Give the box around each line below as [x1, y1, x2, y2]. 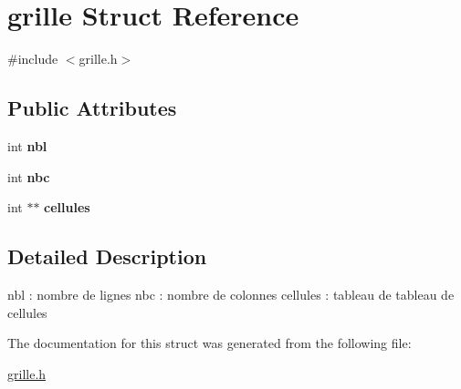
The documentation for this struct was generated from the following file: [7, 333, 412, 353]
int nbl [7, 136, 47, 155]
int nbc [7, 167, 50, 186]
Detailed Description [7, 242, 207, 271]
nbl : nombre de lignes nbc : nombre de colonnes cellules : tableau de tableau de [7, 284, 455, 303]
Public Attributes [7, 94, 177, 122]
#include [7, 49, 58, 68]
